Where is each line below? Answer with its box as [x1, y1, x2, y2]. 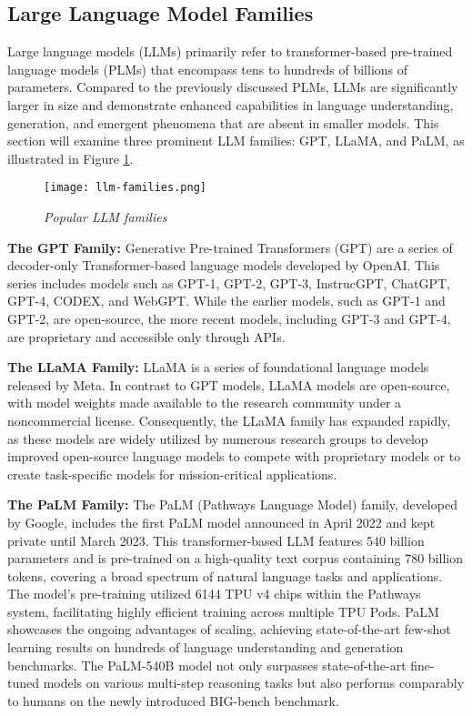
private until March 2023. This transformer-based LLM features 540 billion [7, 530, 425, 550]
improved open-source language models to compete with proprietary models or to [7, 447, 461, 466]
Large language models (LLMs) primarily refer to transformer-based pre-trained [7, 42, 453, 61]
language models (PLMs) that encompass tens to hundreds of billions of [7, 59, 408, 78]
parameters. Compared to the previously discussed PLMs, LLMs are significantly [7, 77, 458, 96]
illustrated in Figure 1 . [7, 148, 134, 167]
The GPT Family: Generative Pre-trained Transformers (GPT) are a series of [7, 237, 453, 257]
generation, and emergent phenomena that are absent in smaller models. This [7, 113, 439, 132]
